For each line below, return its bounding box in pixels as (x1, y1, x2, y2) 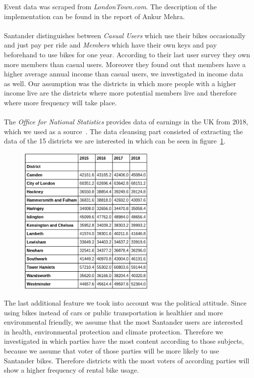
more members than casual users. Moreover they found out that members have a (4, 59, 246, 69)
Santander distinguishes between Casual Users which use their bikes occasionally (4, 30, 246, 40)
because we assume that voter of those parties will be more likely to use (4, 346, 219, 356)
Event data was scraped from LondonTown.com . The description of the (4, 1, 217, 11)
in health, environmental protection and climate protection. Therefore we (4, 326, 223, 336)
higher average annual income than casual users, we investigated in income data (4, 69, 243, 79)
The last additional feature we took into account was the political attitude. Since (4, 298, 247, 308)
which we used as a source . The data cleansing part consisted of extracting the (4, 126, 243, 136)
